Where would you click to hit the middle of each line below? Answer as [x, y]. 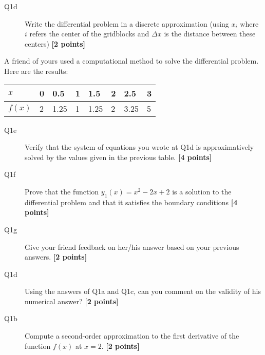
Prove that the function [62, 191]
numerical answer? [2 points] [72, 301]
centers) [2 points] [55, 43]
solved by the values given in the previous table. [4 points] [118, 157]
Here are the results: [36, 71]
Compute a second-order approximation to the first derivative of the [132, 336]
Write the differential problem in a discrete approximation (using [127, 23]
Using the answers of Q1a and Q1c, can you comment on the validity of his [143, 291]
